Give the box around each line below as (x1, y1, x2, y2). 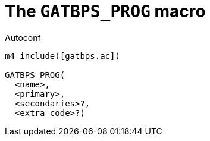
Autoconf (5, 32, 41, 43)
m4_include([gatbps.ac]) (5, 51, 120, 61)
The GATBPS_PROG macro (5, 1, 206, 21)
